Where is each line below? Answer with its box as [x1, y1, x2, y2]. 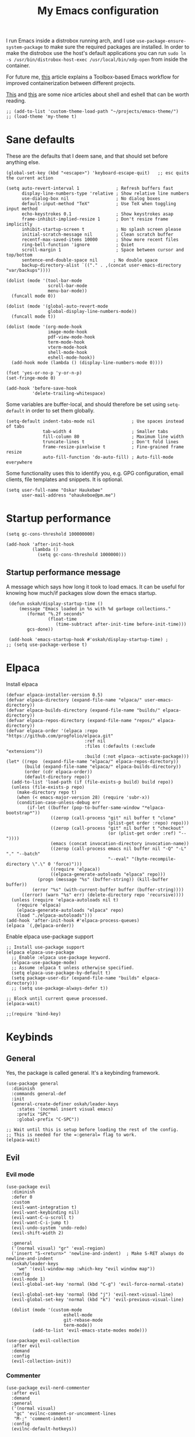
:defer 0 [11, 1194, 33, 1200]
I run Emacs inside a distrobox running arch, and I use [6, 37, 135, 45]
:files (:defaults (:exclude [84, 743, 156, 749]
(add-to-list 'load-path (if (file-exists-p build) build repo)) [11, 779, 174, 785]
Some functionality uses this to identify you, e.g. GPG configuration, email [6, 470, 184, 477]
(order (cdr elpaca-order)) [24, 769, 93, 775]
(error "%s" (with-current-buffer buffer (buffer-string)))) [32, 887, 184, 893]
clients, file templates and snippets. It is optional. [6, 476, 124, 483]
